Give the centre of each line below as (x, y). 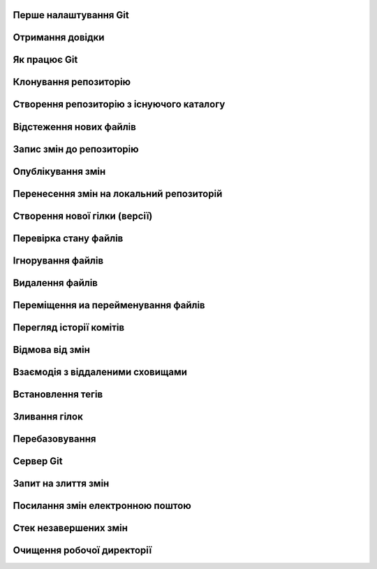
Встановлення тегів (58, 394)
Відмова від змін (51, 350)
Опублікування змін (59, 171)
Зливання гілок (48, 416)
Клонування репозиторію (72, 82)
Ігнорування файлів (58, 260)
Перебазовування (54, 439)
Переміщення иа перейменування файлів (109, 305)
